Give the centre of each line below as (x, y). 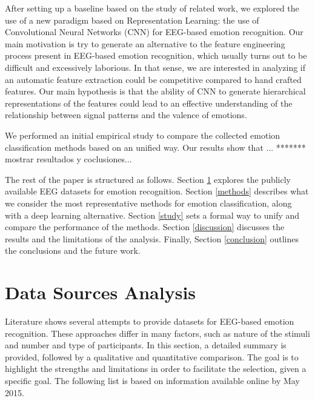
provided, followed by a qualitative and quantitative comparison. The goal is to (152, 356)
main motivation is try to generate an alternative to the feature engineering (145, 43)
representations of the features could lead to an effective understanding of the (149, 103)
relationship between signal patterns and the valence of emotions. (126, 115)
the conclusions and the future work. (73, 250)
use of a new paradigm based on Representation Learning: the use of (132, 20)
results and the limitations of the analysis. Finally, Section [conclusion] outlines (152, 238)
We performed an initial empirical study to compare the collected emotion (143, 135)
